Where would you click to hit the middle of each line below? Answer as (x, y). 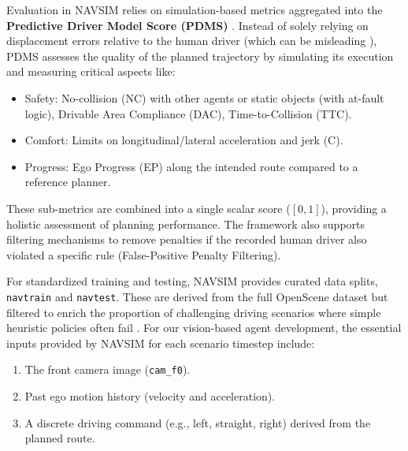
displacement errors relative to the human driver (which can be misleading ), (192, 41)
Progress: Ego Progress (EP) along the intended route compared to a (191, 166)
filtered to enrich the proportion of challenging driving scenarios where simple (194, 312)
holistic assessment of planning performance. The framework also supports (186, 224)
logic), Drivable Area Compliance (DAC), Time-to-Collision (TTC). (188, 113)
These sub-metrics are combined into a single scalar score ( (148, 208)
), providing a (354, 208)
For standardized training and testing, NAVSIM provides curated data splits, (192, 281)
